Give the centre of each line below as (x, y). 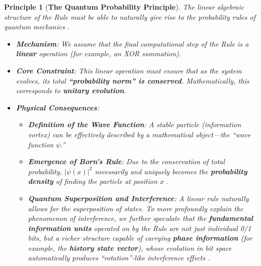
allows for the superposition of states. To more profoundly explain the (136, 208)
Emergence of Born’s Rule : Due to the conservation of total (126, 161)
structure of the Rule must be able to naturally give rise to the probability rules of (130, 16)
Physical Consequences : (57, 107)
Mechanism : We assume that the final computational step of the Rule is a (132, 43)
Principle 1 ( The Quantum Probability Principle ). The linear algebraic (124, 7)
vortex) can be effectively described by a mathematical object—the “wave (139, 134)
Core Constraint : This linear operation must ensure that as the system (129, 70)
